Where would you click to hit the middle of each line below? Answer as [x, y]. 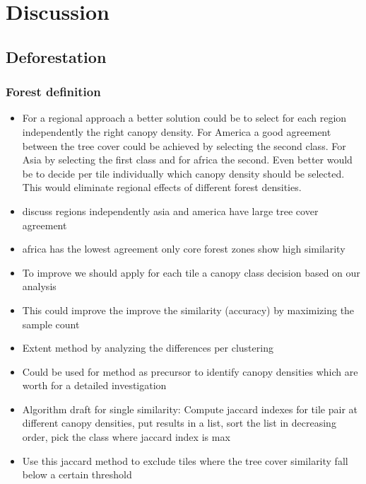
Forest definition [53, 92]
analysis [39, 286]
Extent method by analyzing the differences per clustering [148, 348]
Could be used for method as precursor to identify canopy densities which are [190, 371]
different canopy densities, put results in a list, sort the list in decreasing [179, 423]
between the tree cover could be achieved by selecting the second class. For [184, 145]
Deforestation [56, 56]
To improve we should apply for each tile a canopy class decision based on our [191, 272]
